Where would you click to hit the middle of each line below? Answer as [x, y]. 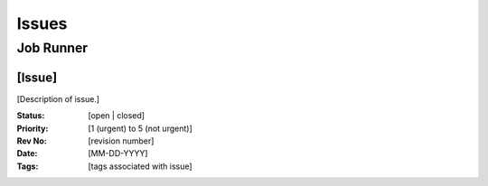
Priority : [33, 128]
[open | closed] [116, 116]
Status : [31, 116]
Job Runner [52, 48]
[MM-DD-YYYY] [118, 153]
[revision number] [121, 141]
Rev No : [32, 141]
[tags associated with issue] [141, 166]
